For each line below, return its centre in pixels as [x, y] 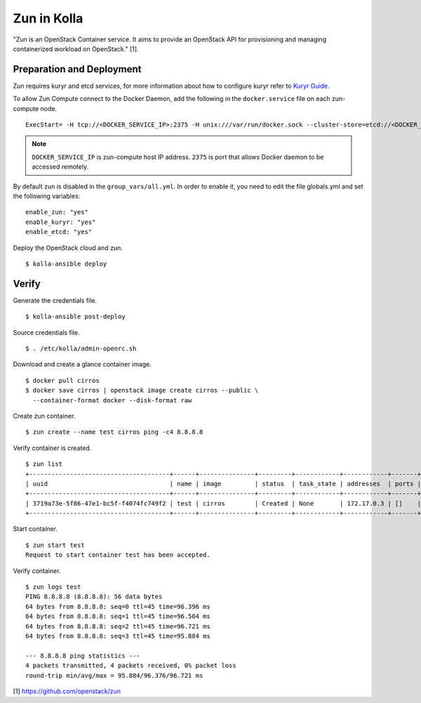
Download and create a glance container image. [82, 364]
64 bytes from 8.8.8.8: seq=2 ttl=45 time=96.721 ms [118, 626]
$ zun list [44, 464]
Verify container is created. [52, 448]
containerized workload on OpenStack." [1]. [76, 48]
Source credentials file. [46, 332]
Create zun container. [44, 416]
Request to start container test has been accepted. [118, 555]
